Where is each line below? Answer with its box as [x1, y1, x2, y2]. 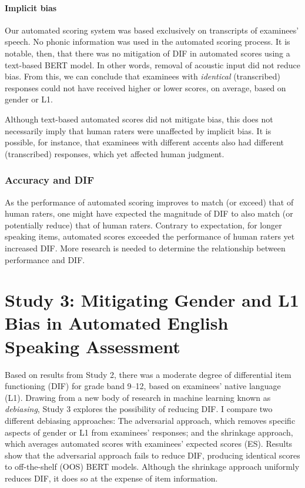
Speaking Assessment [5, 334, 180, 358]
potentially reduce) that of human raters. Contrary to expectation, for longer [5, 218, 282, 231]
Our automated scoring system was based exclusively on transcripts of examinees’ [5, 24, 299, 36]
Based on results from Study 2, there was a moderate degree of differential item [5, 368, 291, 380]
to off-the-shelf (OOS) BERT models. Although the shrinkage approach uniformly [5, 460, 300, 473]
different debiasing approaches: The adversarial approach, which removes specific [5, 414, 296, 426]
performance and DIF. [5, 253, 85, 265]
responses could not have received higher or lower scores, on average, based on [5, 81, 286, 94]
